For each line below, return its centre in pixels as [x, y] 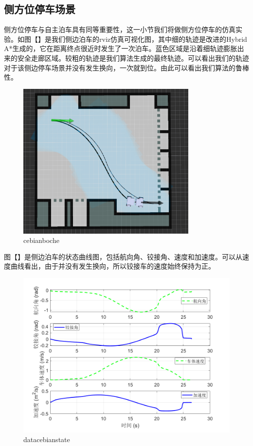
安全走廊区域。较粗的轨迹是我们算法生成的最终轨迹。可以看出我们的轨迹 [133, 58]
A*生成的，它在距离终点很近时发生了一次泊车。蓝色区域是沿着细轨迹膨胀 [121, 48]
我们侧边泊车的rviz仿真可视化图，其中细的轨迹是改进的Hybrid [149, 39]
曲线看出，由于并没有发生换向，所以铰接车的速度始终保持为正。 [113, 266]
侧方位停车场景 [40, 9]
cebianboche [41, 240]
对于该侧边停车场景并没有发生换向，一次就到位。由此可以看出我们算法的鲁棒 [126, 67]
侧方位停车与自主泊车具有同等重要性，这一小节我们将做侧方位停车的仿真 [120, 29]
